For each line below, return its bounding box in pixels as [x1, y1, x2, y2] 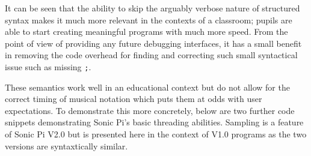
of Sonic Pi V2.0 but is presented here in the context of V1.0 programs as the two [5, 128, 307, 140]
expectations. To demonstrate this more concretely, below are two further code [5, 104, 295, 116]
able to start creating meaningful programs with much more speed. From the [5, 25, 288, 38]
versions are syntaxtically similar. [5, 139, 128, 152]
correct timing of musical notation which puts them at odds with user [5, 92, 262, 105]
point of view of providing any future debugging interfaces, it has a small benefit [5, 37, 302, 49]
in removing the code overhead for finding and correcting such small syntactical [5, 49, 298, 61]
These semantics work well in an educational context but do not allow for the [5, 80, 290, 93]
